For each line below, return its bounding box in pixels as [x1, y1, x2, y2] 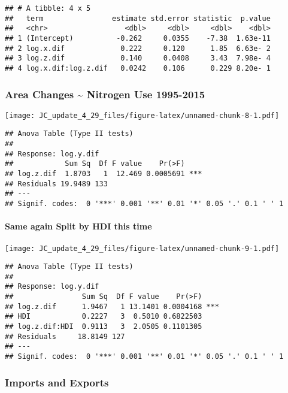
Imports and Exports [5, 374, 109, 389]
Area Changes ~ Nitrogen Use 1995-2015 [5, 86, 205, 101]
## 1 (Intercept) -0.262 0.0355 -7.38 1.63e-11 [5, 34, 271, 43]
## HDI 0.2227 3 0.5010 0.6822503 [5, 312, 202, 321]
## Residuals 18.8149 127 [5, 332, 125, 341]
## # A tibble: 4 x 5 [5, 4, 91, 13]
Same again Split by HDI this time [5, 220, 152, 232]
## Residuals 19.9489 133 [5, 179, 108, 188]
